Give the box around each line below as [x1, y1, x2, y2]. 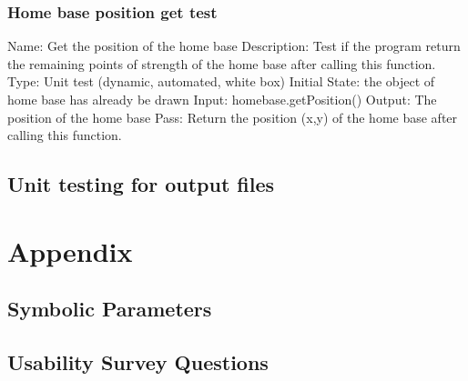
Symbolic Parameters [7, 295, 212, 323]
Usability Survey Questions [7, 348, 269, 376]
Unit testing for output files [7, 170, 275, 198]
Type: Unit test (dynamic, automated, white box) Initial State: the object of [7, 72, 435, 91]
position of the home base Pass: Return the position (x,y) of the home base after [7, 107, 458, 126]
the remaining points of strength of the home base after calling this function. [7, 54, 436, 73]
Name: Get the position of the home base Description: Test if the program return [7, 36, 461, 55]
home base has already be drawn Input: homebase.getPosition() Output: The [7, 90, 437, 108]
